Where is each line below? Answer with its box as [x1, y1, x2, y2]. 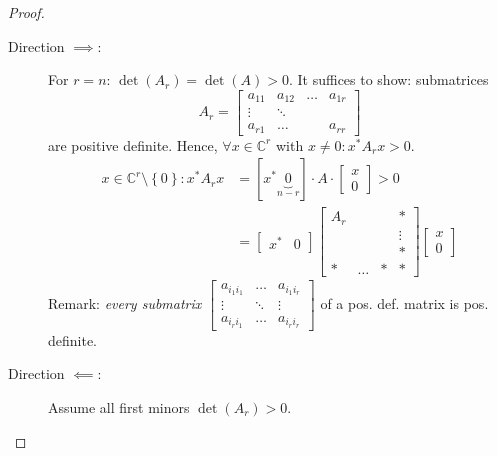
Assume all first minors [48, 397, 190, 418]
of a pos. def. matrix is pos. [320, 292, 489, 313]
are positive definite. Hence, [48, 134, 218, 155]
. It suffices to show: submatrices [288, 69, 489, 90]
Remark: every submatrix [48, 292, 202, 313]
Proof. [8, 2, 45, 22]
